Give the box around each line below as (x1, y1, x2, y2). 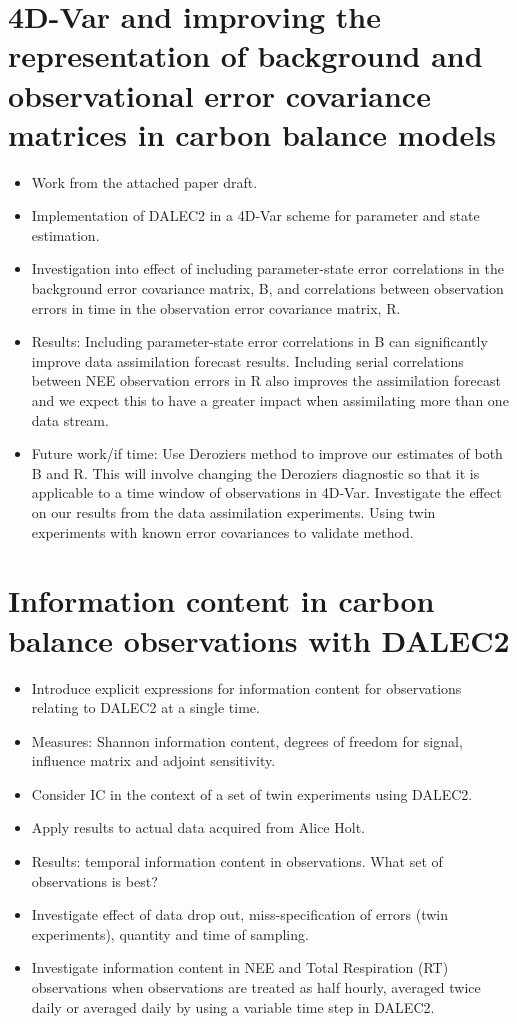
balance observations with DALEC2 (8, 619, 510, 660)
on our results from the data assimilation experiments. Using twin (31, 502, 436, 522)
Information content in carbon (8, 580, 435, 621)
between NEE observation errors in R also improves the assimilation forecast (31, 370, 501, 391)
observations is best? (31, 870, 158, 891)
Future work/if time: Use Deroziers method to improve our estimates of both (31, 443, 503, 464)
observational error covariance (8, 74, 431, 115)
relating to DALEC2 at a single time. (31, 697, 260, 718)
